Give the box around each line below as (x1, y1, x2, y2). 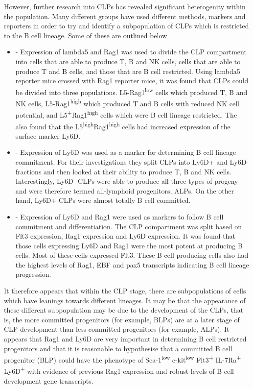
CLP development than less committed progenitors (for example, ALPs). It (4, 324, 230, 334)
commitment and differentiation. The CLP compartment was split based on (15, 221, 242, 231)
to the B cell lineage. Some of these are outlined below (4, 30, 167, 40)
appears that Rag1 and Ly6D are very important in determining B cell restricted (4, 334, 247, 344)
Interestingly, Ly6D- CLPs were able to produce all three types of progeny (15, 176, 238, 186)
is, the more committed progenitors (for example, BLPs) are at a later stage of (4, 314, 240, 324)
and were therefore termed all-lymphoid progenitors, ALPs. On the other (15, 185, 234, 195)
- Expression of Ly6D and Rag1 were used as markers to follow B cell (15, 211, 224, 221)
